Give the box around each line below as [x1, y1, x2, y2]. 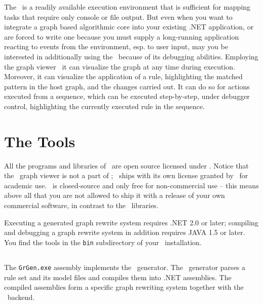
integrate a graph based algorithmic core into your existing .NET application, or [4, 21, 254, 32]
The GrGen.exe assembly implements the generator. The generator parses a [4, 261, 246, 272]
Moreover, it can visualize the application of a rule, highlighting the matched [4, 71, 243, 82]
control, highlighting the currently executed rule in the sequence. [4, 100, 205, 111]
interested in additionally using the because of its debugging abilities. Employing [4, 51, 258, 61]
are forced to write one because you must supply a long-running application [4, 31, 239, 42]
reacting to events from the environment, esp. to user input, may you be [4, 41, 229, 52]
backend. [7, 291, 35, 302]
